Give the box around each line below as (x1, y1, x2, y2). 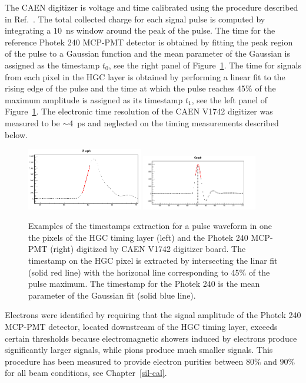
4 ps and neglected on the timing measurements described (69, 116, 279, 129)
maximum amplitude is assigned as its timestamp (5, 93, 183, 106)
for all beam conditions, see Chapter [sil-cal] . (5, 366, 167, 379)
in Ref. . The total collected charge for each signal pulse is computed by (5, 12, 265, 25)
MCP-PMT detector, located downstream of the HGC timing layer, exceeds (5, 320, 278, 332)
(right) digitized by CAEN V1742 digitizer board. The (50, 243, 246, 255)
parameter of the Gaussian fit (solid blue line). (28, 289, 196, 301)
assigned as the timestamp (5, 58, 100, 71)
